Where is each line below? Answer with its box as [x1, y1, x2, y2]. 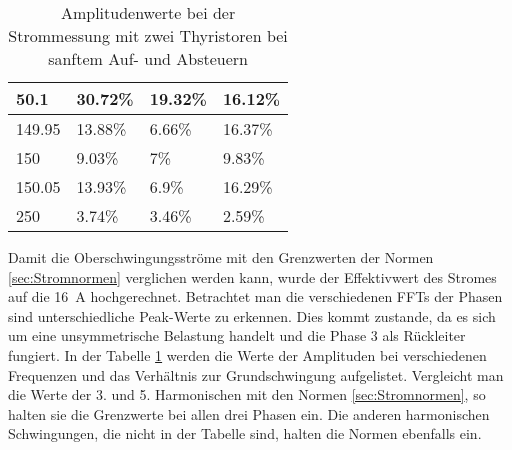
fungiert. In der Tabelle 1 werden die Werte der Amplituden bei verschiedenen [8, 344, 487, 365]
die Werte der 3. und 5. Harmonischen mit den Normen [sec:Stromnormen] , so [8, 384, 486, 405]
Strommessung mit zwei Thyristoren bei [8, 24, 288, 47]
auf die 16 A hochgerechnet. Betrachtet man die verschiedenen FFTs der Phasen [8, 286, 503, 307]
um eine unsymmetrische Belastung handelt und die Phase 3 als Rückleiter [8, 325, 466, 346]
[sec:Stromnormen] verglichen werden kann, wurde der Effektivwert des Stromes [8, 266, 497, 287]
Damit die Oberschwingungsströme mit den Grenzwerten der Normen [8, 247, 434, 267]
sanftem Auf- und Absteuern [48, 47, 248, 70]
